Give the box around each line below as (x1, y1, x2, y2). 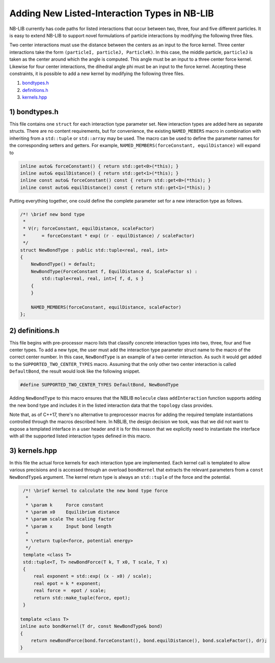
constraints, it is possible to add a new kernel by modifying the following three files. (9, 70, 185, 77)
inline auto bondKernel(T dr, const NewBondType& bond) (20, 623, 163, 629)
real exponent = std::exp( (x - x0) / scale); (33, 573, 152, 579)
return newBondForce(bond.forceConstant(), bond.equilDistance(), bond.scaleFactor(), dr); (31, 637, 267, 643)
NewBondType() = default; (31, 261, 96, 267)
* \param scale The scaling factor (25, 516, 115, 522)
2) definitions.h (9, 326, 60, 335)
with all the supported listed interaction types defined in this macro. (9, 433, 151, 439)
